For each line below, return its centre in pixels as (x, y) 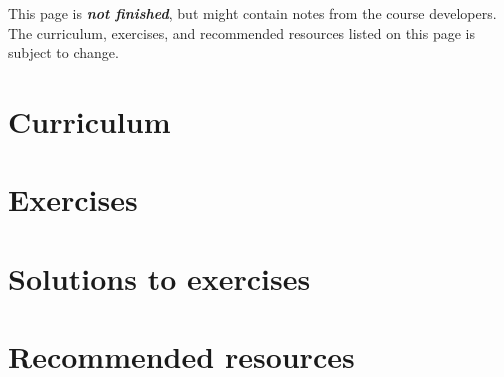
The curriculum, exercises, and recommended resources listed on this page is (241, 32)
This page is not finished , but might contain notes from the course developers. (252, 13)
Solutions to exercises (159, 277)
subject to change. (63, 52)
